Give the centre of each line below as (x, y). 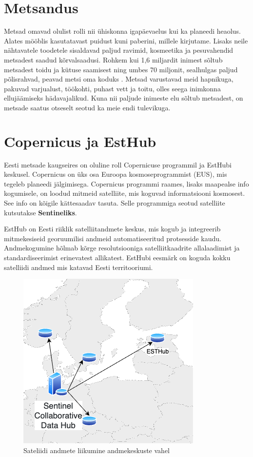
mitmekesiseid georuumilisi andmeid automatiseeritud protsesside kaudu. (113, 238)
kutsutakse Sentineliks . (40, 212)
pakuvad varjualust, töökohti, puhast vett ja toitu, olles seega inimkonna (112, 88)
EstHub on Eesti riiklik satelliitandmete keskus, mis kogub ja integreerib (112, 229)
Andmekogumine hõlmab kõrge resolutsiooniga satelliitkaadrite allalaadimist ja (122, 248)
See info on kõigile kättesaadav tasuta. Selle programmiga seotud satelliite (115, 202)
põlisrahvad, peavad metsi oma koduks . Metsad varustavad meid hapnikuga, (119, 79)
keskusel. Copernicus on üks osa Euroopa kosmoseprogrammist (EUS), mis (116, 174)
